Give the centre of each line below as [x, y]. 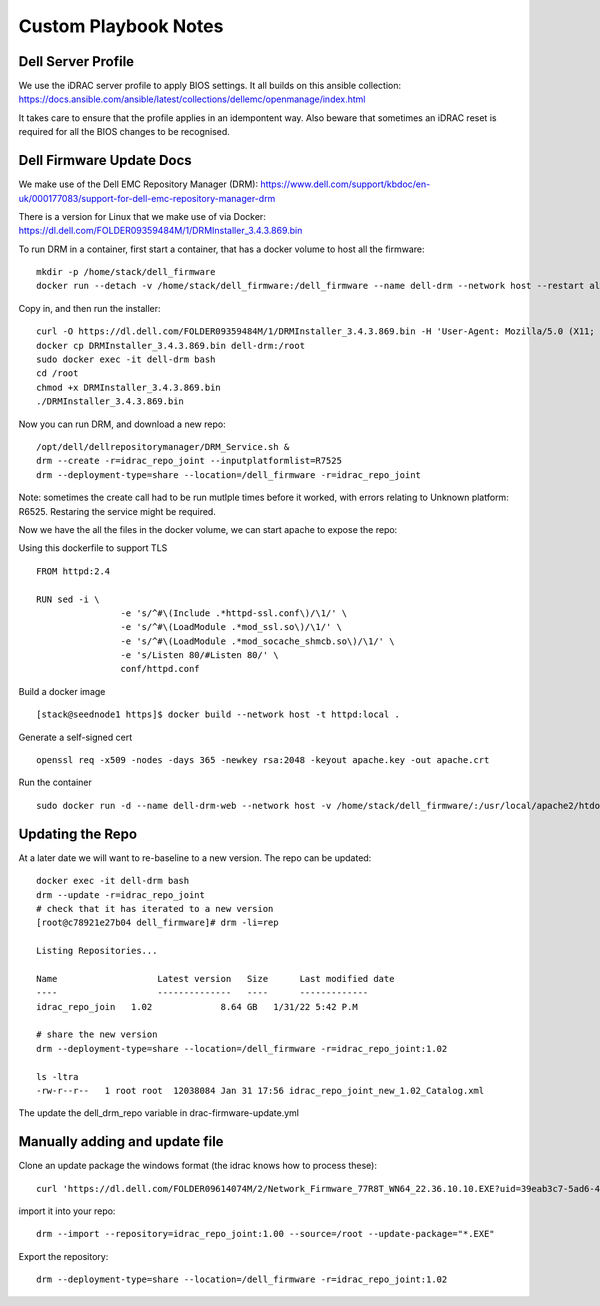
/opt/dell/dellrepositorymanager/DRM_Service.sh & [163, 446]
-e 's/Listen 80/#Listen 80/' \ [199, 655]
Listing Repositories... [97, 951]
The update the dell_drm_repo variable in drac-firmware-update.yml [159, 1113]
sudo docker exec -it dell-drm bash [126, 359]
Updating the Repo [78, 833]
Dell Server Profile [76, 61]
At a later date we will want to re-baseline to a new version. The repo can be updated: [195, 857]
